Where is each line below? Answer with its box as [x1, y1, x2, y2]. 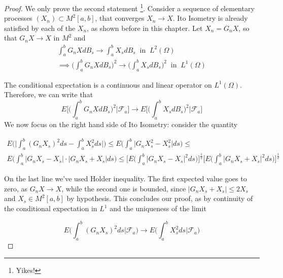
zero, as [4, 183, 27, 193]
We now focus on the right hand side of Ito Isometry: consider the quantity [4, 119, 238, 130]
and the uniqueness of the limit [110, 203, 206, 214]
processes [4, 13, 32, 23]
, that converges [95, 13, 145, 23]
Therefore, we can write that [4, 89, 93, 100]
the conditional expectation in [4, 203, 97, 214]
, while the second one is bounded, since [61, 183, 186, 193]
